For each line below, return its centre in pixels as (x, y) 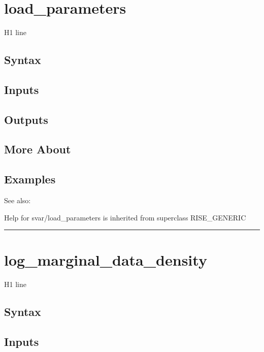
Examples (30, 179)
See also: (18, 200)
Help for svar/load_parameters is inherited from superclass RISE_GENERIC (125, 217)
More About (38, 149)
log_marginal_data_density (106, 260)
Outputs (26, 119)
